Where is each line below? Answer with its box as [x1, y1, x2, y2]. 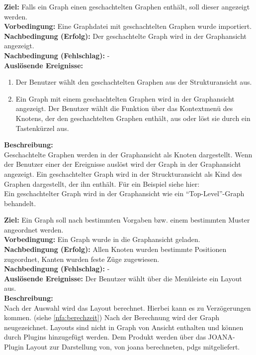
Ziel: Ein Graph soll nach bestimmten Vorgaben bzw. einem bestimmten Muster [4, 215, 250, 225]
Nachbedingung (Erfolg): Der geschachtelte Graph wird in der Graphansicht [4, 30, 247, 41]
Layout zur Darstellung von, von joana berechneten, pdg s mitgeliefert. [26, 342, 240, 352]
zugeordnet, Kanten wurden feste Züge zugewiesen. [4, 253, 160, 264]
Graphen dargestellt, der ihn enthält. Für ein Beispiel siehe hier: [4, 178, 200, 189]
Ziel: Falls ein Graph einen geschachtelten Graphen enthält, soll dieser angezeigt [4, 1, 250, 11]
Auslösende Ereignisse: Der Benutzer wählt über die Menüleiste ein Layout [4, 273, 242, 283]
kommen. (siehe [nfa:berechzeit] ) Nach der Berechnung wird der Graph [4, 312, 220, 323]
